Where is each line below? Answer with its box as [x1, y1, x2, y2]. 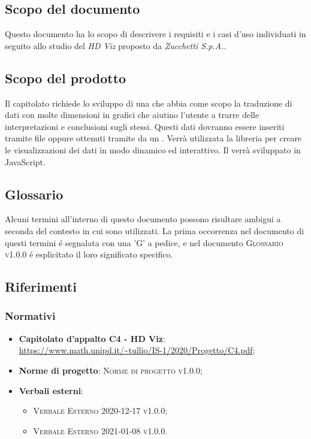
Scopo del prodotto [5, 68, 126, 87]
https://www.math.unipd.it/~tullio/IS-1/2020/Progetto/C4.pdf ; [19, 344, 255, 356]
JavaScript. [5, 155, 46, 168]
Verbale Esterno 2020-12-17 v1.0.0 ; [33, 404, 168, 417]
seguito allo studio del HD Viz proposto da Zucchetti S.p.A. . [5, 39, 227, 52]
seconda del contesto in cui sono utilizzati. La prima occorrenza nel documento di [5, 224, 304, 237]
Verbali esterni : [19, 384, 84, 396]
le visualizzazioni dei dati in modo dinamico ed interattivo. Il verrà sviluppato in [5, 143, 301, 156]
